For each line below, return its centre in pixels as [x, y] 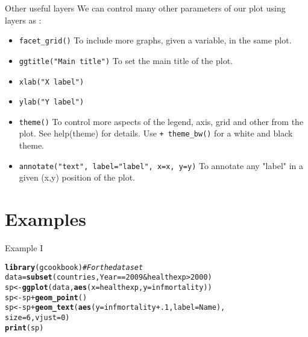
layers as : [23, 20]
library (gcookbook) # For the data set [74, 267]
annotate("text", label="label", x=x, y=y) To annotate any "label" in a [161, 165]
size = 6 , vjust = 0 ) [37, 317]
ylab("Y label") [52, 102]
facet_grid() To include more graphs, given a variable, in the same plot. [155, 40]
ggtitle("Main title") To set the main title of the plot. [126, 60]
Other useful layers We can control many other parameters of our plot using [145, 8]
